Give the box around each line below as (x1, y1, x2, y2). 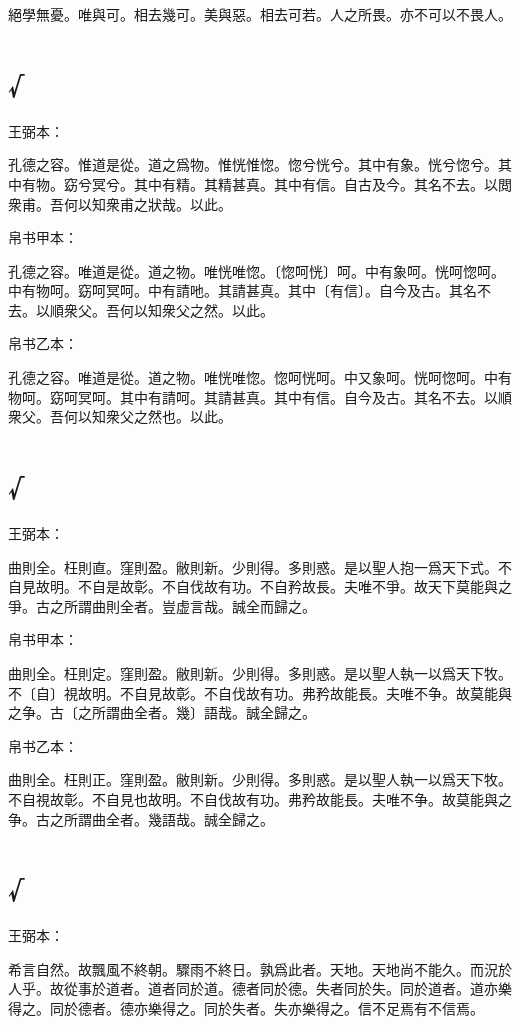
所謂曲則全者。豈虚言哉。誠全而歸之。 (63, 595, 316, 616)
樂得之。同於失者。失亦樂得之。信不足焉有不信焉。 (147, 998, 484, 1018)
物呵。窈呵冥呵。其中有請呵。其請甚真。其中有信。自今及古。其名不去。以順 (8, 386, 512, 407)
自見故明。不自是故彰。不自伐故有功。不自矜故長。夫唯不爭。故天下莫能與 (8, 576, 498, 597)
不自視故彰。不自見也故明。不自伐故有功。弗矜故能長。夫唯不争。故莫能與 (8, 788, 498, 809)
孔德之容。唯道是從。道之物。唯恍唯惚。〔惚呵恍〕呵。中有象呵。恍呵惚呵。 (8, 260, 505, 281)
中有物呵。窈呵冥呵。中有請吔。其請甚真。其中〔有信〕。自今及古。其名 (8, 280, 477, 301)
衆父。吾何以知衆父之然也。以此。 (8, 406, 232, 427)
